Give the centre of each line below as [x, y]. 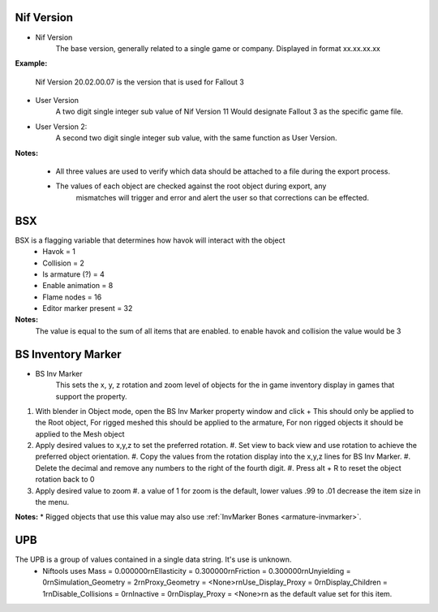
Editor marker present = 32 [88, 308]
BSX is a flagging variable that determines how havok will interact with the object [150, 240]
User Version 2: [61, 127]
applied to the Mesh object [80, 433]
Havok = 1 [59, 252]
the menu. [52, 502]
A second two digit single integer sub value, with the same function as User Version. [196, 138]
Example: [31, 63]
